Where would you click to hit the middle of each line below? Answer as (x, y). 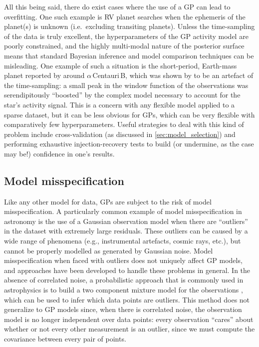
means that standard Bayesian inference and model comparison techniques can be (129, 55)
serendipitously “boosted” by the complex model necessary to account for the (122, 95)
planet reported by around (44, 75)
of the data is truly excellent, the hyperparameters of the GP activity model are (126, 36)
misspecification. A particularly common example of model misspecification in (123, 211)
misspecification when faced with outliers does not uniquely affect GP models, (123, 260)
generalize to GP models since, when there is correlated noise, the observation (123, 309)
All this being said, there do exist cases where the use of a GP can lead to (117, 6)
